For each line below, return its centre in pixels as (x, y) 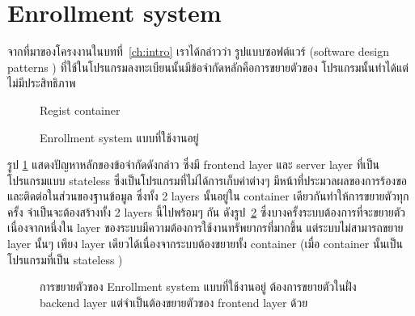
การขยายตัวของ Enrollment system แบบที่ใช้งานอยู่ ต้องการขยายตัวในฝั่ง (198, 287)
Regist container (80, 110)
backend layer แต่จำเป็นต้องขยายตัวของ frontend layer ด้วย (174, 302)
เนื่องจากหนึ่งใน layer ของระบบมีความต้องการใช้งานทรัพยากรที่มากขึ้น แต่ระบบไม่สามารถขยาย (205, 228)
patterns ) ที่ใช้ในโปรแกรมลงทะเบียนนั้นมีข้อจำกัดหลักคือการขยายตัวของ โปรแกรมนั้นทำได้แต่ (208, 67)
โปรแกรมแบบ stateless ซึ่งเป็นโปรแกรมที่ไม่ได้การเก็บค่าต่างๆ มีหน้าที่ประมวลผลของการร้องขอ (207, 180)
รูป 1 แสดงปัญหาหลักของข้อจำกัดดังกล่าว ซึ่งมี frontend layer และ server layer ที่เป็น (194, 164)
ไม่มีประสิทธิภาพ (42, 83)
